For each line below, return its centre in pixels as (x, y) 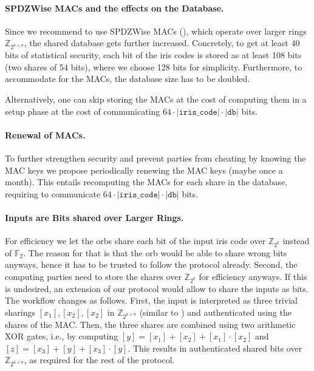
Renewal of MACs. (45, 134)
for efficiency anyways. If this (253, 277)
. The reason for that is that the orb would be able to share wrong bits (155, 252)
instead (296, 241)
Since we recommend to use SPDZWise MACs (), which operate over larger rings (156, 31)
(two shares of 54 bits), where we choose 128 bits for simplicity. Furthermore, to (154, 66)
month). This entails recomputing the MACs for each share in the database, (146, 182)
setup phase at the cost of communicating (83, 111)
